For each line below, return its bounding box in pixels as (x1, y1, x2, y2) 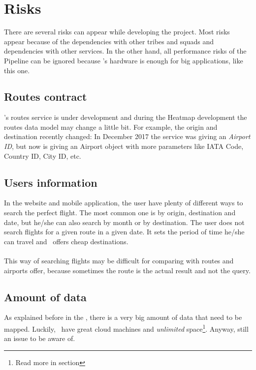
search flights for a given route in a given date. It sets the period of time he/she (4, 227, 245, 237)
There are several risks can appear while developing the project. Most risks (4, 27, 230, 37)
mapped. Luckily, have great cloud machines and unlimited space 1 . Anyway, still (4, 322, 249, 334)
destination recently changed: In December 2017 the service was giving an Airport (4, 131, 251, 142)
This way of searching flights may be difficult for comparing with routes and (4, 256, 234, 266)
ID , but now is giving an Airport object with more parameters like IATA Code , (4, 141, 244, 151)
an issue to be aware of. (4, 333, 75, 343)
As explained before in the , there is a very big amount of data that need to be (4, 312, 242, 322)
